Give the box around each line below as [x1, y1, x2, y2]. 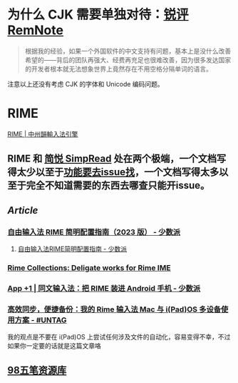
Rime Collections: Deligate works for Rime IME [7, 262, 171, 272]
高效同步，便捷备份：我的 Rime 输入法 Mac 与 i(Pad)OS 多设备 [7, 304, 222, 314]
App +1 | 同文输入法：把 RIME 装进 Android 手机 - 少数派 [7, 283, 201, 293]
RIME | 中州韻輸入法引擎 [7, 129, 78, 138]
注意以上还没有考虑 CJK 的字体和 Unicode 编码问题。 [7, 79, 164, 88]
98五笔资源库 [7, 364, 67, 377]
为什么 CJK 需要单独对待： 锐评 [7, 6, 189, 23]
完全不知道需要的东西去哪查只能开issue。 [26, 179, 210, 191]
